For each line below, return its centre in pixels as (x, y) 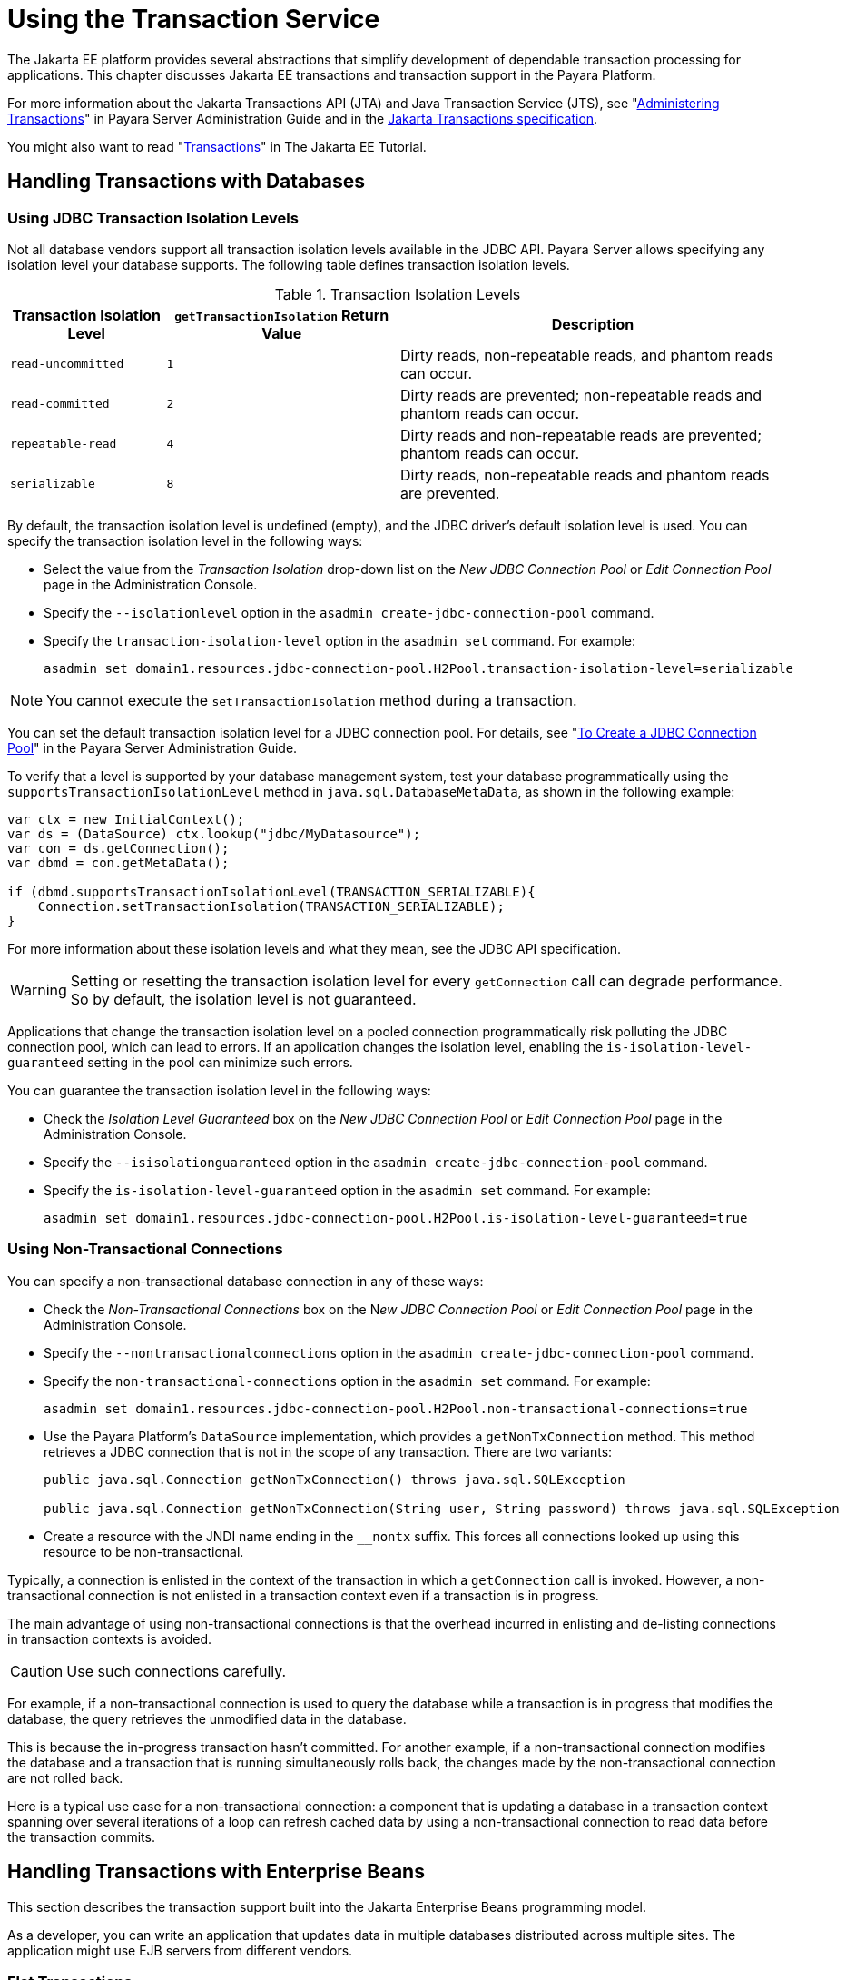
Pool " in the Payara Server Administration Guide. (152, 747)
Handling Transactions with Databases (186, 182)
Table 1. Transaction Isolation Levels (398, 294)
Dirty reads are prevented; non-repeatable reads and (581, 395)
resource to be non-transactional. (144, 1551)
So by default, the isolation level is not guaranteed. (243, 999)
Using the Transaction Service (194, 19)
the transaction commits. (81, 1836)
